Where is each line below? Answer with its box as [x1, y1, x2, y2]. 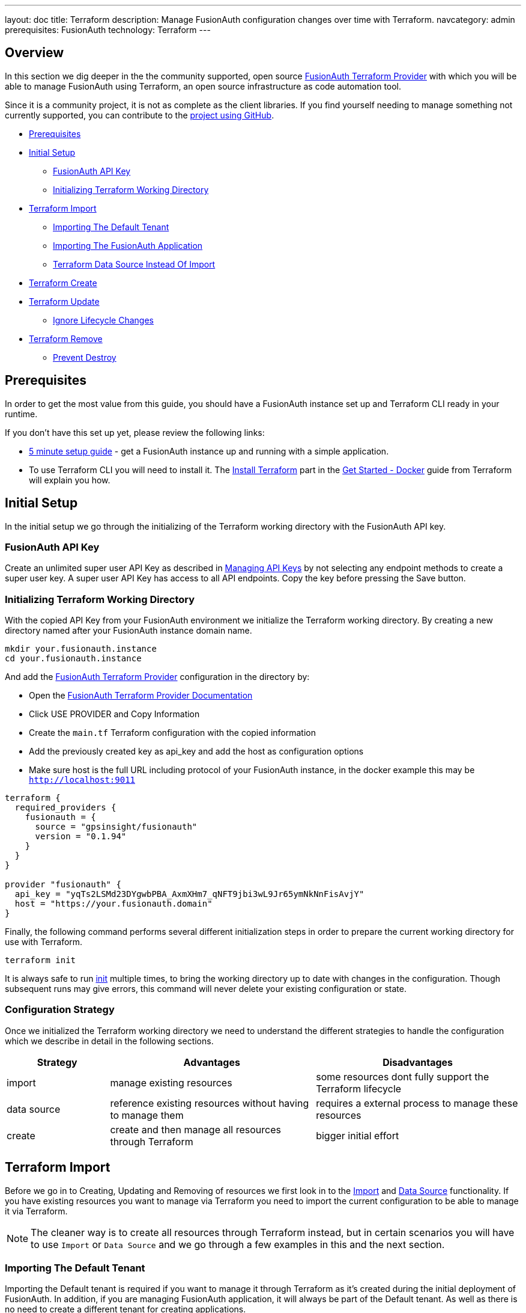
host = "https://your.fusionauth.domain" [14, 899, 213, 909]
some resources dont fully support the [316, 1070, 489, 1083]
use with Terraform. [5, 937, 83, 947]
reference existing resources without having [110, 1097, 309, 1109]
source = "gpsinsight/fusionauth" [35, 822, 198, 832]
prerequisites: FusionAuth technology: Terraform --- [5, 25, 211, 35]
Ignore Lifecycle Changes [53, 314, 154, 325]
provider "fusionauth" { [5, 880, 121, 890]
